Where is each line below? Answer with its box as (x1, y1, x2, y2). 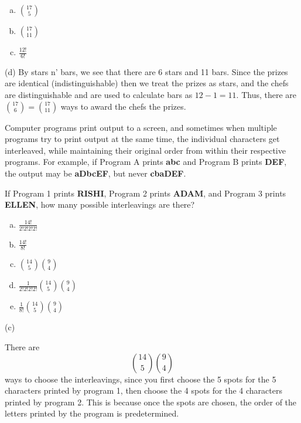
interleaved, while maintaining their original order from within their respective (5, 144, 286, 156)
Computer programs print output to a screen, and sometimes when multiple (5, 121, 277, 133)
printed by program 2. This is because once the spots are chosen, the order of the (5, 395, 297, 408)
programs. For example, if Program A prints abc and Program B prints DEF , (5, 155, 287, 168)
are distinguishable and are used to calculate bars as (5, 89, 193, 101)
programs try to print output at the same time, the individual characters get (5, 133, 280, 145)
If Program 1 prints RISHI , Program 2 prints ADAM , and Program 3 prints (5, 187, 286, 199)
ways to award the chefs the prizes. (60, 100, 186, 112)
